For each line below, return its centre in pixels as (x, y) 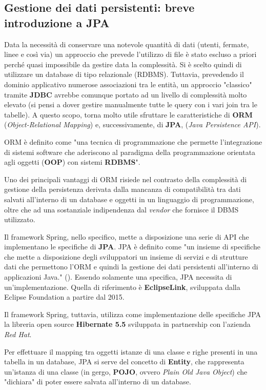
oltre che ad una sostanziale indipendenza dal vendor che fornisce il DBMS (121, 209)
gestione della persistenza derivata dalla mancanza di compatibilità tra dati (122, 189)
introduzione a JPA (57, 22)
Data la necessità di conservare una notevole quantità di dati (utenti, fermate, (127, 44)
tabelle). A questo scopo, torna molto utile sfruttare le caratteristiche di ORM (128, 114)
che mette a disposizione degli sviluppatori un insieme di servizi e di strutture (126, 256)
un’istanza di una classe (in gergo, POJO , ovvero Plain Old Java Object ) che (126, 371)
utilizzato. (20, 219)
